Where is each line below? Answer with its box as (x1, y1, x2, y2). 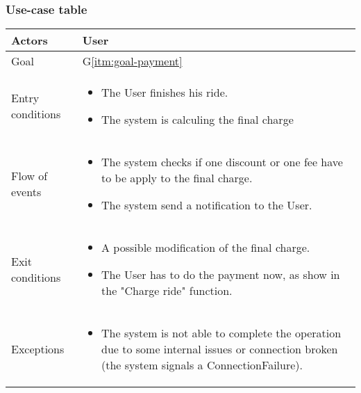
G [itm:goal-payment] (82, 53, 183, 70)
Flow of (11, 167, 48, 184)
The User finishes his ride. (101, 84, 228, 101)
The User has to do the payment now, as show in (101, 266, 340, 283)
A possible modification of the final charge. (101, 239, 310, 256)
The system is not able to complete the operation (101, 325, 342, 342)
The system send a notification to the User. (101, 197, 312, 214)
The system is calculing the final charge (101, 111, 294, 128)
